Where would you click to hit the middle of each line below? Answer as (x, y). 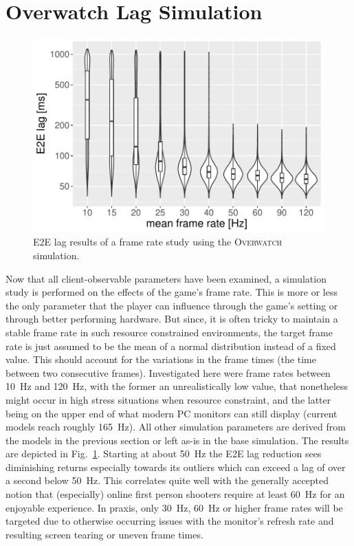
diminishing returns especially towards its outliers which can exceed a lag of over (176, 467)
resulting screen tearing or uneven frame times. (104, 534)
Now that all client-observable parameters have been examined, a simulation (166, 278)
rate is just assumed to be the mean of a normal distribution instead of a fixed (171, 346)
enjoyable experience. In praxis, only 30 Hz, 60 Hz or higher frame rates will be (174, 507)
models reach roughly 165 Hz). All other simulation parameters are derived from (176, 427)
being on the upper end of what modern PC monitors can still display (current (172, 413)
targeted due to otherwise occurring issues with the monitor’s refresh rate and (170, 521)
